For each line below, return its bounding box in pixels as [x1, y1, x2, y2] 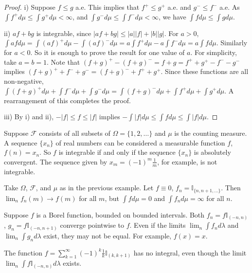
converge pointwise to [60, 220, 125, 230]
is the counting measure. [174, 128, 247, 138]
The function [4, 247, 42, 257]
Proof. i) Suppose [4, 2, 55, 12]
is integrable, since [36, 28, 91, 38]
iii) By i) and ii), [4, 111, 54, 122]
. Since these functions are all [161, 66, 249, 76]
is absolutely [194, 147, 231, 157]
